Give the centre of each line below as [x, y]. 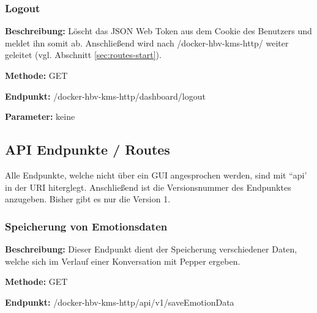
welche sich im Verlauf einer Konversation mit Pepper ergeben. [123, 261]
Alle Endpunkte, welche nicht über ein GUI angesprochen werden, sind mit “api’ [156, 175]
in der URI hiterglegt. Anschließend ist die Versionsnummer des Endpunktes [148, 187]
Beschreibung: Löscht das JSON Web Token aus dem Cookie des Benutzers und [158, 31]
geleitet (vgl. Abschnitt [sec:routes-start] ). [83, 55]
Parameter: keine [40, 116]
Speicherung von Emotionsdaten [86, 226]
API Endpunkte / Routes [88, 149]
